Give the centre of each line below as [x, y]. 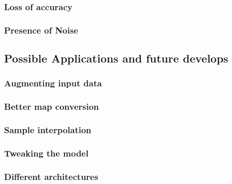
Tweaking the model [46, 153]
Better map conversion [52, 106]
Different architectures [51, 176]
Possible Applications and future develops [116, 58]
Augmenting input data [53, 83]
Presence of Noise [41, 30]
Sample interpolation [48, 130]
